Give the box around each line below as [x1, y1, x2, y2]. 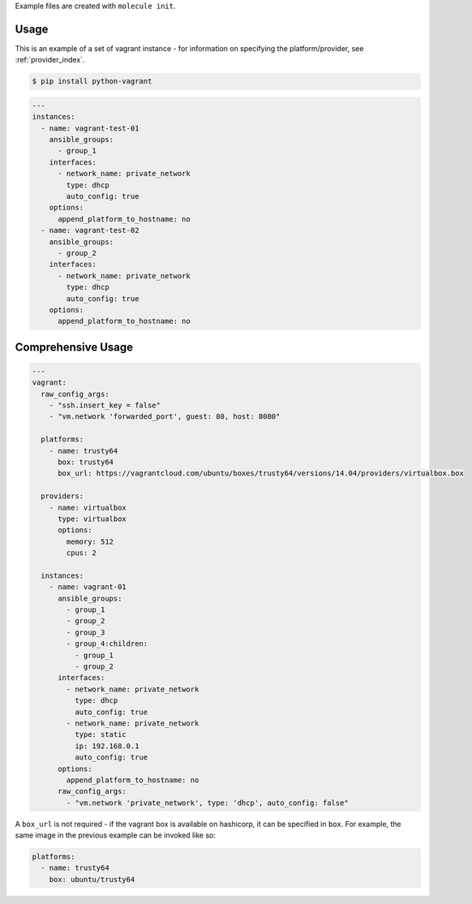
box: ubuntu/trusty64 [49, 875, 135, 884]
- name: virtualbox [49, 503, 127, 512]
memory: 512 [66, 536, 114, 546]
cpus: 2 [66, 549, 97, 557]
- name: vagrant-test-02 [41, 226, 139, 235]
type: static [74, 730, 127, 739]
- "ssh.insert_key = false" [49, 401, 161, 410]
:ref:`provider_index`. [15, 55, 85, 65]
